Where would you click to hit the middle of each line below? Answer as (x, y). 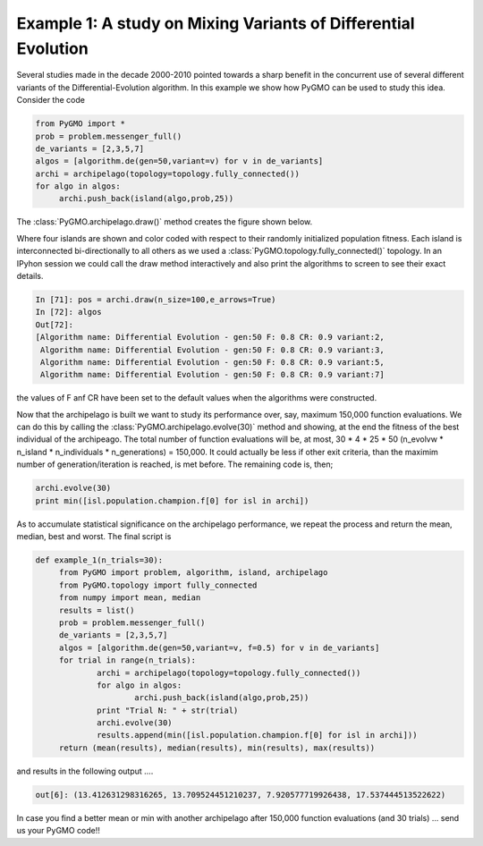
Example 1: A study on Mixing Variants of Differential (216, 23)
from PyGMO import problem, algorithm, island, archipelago (193, 573)
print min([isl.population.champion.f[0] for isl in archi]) (172, 500)
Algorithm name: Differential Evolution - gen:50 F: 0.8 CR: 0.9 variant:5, (212, 362)
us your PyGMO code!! (58, 831)
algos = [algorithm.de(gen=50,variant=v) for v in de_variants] (179, 161)
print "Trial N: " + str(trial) (168, 710)
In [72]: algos (68, 312)
